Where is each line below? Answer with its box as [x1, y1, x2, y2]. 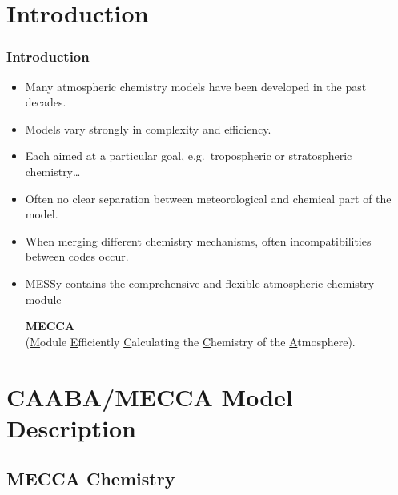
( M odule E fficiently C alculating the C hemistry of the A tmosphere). [25, 333, 356, 349]
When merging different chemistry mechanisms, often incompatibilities [25, 232, 372, 249]
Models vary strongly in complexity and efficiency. [25, 120, 271, 137]
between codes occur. [25, 248, 129, 265]
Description [6, 411, 137, 444]
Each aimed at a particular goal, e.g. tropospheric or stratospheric [25, 147, 352, 164]
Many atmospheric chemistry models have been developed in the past [25, 78, 367, 94]
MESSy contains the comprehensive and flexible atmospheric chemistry [25, 274, 375, 291]
